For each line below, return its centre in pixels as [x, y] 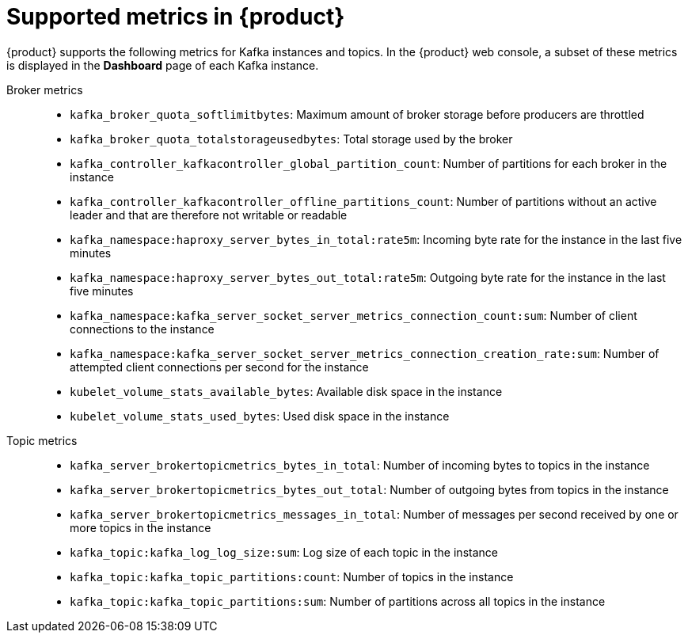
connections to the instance [142, 329]
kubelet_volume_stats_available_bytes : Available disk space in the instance [286, 391]
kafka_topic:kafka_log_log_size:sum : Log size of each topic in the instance [284, 552]
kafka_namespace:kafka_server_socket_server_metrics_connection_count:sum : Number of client [354, 315]
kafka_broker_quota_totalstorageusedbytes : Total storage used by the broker [291, 139]
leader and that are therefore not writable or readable [209, 215]
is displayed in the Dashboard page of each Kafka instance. [163, 65]
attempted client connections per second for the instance [219, 367]
